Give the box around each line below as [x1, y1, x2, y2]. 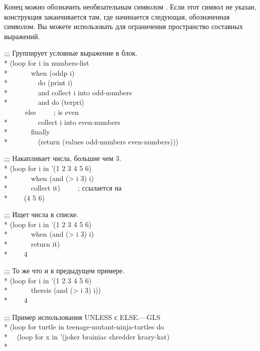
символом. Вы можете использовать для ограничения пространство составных [4, 21, 243, 32]
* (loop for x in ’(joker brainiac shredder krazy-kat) [4, 331, 170, 341]
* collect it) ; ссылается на [4, 183, 122, 193]
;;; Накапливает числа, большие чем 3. [4, 153, 121, 163]
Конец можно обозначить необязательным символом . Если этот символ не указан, [4, 2, 256, 12]
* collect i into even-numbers [4, 116, 120, 127]
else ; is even [25, 106, 79, 117]
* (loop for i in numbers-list [4, 57, 89, 68]
